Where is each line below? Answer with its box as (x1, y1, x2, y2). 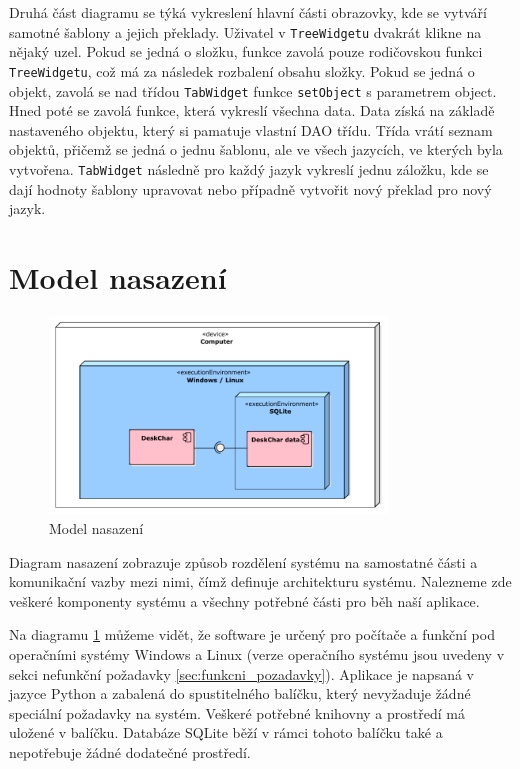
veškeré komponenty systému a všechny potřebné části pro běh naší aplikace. (9, 590, 480, 611)
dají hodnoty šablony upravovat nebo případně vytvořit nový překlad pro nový (9, 178, 492, 199)
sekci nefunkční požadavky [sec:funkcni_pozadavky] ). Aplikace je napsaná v (9, 663, 474, 684)
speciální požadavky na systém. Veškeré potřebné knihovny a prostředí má (9, 702, 465, 723)
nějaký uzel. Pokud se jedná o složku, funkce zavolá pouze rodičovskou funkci (9, 41, 483, 62)
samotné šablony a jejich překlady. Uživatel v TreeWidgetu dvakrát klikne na (9, 21, 482, 42)
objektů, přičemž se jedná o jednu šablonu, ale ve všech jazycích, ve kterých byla (9, 139, 503, 160)
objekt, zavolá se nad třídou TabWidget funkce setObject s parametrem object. (9, 80, 497, 101)
